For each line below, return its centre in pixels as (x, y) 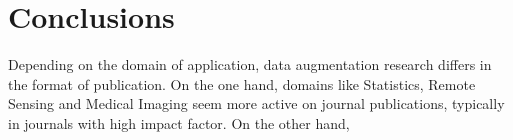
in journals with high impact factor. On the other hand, (179, 122)
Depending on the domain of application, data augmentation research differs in (250, 64)
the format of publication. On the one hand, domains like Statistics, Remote (242, 83)
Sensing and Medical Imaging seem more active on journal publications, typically (256, 103)
